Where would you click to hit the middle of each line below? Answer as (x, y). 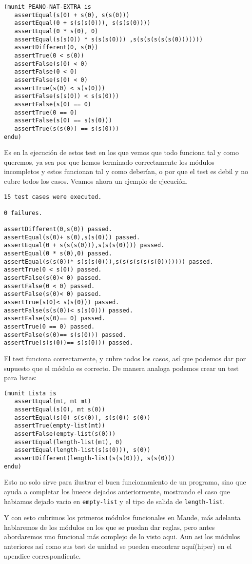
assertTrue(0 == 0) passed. (49, 327)
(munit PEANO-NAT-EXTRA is (48, 7)
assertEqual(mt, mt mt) (53, 401)
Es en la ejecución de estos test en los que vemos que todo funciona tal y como (122, 152)
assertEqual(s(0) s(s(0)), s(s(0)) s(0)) (82, 418)
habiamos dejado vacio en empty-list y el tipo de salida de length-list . (115, 501)
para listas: (20, 378)
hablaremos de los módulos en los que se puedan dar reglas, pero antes (109, 527)
